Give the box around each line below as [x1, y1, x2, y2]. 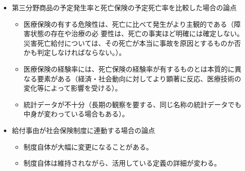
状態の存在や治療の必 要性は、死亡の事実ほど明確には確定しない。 [30, 28, 244, 38]
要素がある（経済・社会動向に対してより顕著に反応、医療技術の [37, 73, 241, 83]
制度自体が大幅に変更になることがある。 [23, 141, 153, 152]
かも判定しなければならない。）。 [23, 47, 126, 57]
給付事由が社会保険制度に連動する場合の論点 [12, 125, 155, 135]
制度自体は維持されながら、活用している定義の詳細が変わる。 [23, 158, 221, 168]
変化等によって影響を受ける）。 [23, 83, 122, 93]
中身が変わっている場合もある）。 [23, 109, 129, 119]
